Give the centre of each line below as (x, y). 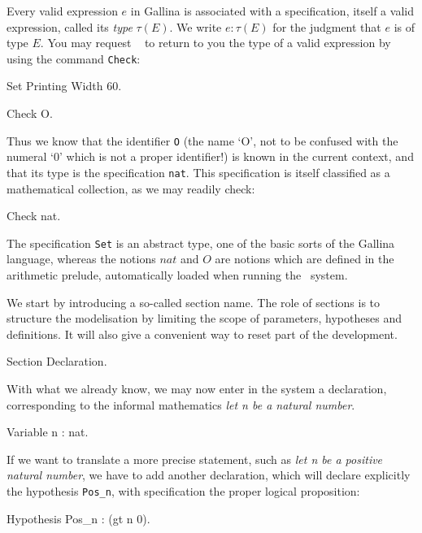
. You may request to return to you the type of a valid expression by (215, 43)
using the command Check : (74, 58)
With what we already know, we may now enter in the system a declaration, (197, 388)
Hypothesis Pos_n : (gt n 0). (78, 518)
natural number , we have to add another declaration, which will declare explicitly (209, 475)
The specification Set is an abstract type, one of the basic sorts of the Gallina (201, 243)
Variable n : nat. (48, 432)
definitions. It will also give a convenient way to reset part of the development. (202, 334)
